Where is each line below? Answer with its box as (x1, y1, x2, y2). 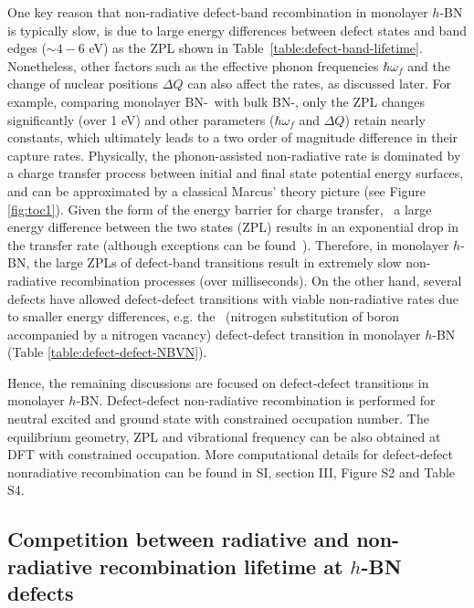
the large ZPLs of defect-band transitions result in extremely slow (33, 253, 402, 272)
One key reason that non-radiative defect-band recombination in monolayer (7, 3, 428, 21)
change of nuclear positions (7, 74, 159, 93)
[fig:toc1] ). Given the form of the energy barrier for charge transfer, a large (7, 199, 432, 218)
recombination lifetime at (99, 551, 343, 580)
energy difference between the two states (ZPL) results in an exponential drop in (7, 217, 458, 236)
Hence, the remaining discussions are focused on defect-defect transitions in (7, 372, 429, 392)
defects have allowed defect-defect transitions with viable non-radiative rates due (7, 288, 458, 308)
